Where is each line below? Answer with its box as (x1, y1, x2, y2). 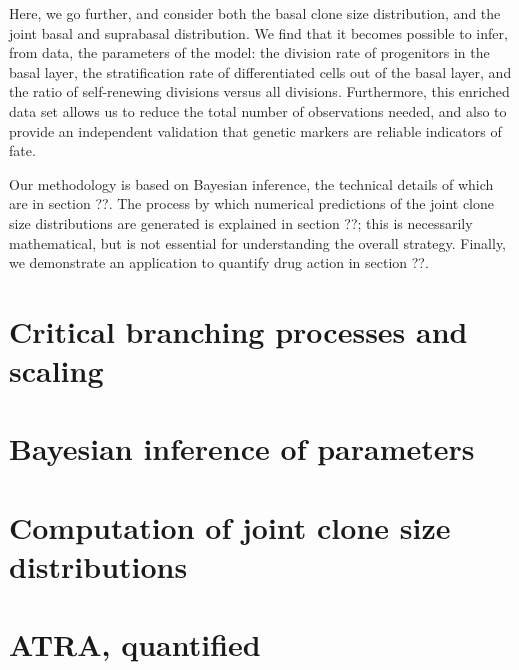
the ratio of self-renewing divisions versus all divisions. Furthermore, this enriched (9, 81, 510, 102)
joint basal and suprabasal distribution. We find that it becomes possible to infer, (9, 22, 508, 43)
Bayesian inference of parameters (9, 428, 475, 469)
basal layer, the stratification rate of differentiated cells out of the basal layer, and (9, 61, 512, 82)
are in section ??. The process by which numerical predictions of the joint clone (9, 193, 494, 214)
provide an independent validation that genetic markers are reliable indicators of (9, 120, 502, 141)
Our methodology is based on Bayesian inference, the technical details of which (9, 173, 494, 194)
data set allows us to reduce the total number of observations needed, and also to (9, 100, 507, 121)
